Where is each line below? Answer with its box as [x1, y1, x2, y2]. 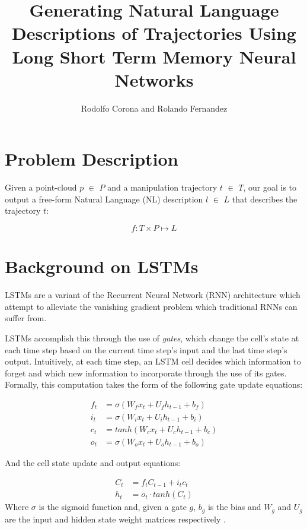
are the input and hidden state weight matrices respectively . [5, 512, 226, 525]
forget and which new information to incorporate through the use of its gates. [5, 366, 287, 379]
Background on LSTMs [5, 254, 199, 278]
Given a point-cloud [5, 181, 77, 194]
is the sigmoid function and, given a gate [39, 501, 187, 513]
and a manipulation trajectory [107, 181, 218, 194]
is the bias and [207, 501, 261, 513]
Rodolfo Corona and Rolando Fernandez [81, 102, 228, 114]
